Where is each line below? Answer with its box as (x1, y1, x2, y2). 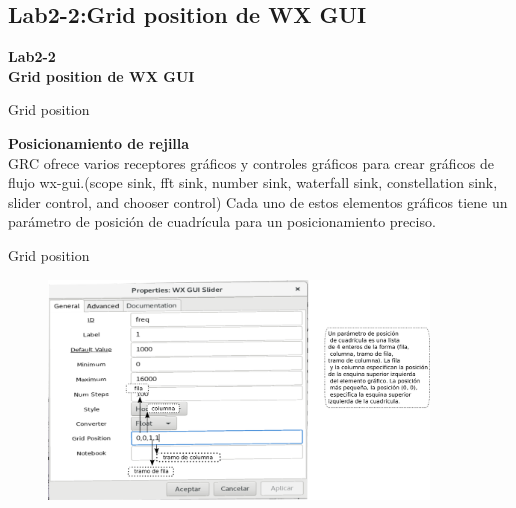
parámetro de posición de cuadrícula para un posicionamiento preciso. (8, 211, 436, 232)
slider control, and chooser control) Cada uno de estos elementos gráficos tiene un (8, 191, 508, 212)
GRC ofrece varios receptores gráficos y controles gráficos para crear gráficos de (8, 152, 495, 173)
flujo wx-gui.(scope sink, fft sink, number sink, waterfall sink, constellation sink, (8, 172, 498, 193)
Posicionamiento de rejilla (8, 132, 190, 153)
